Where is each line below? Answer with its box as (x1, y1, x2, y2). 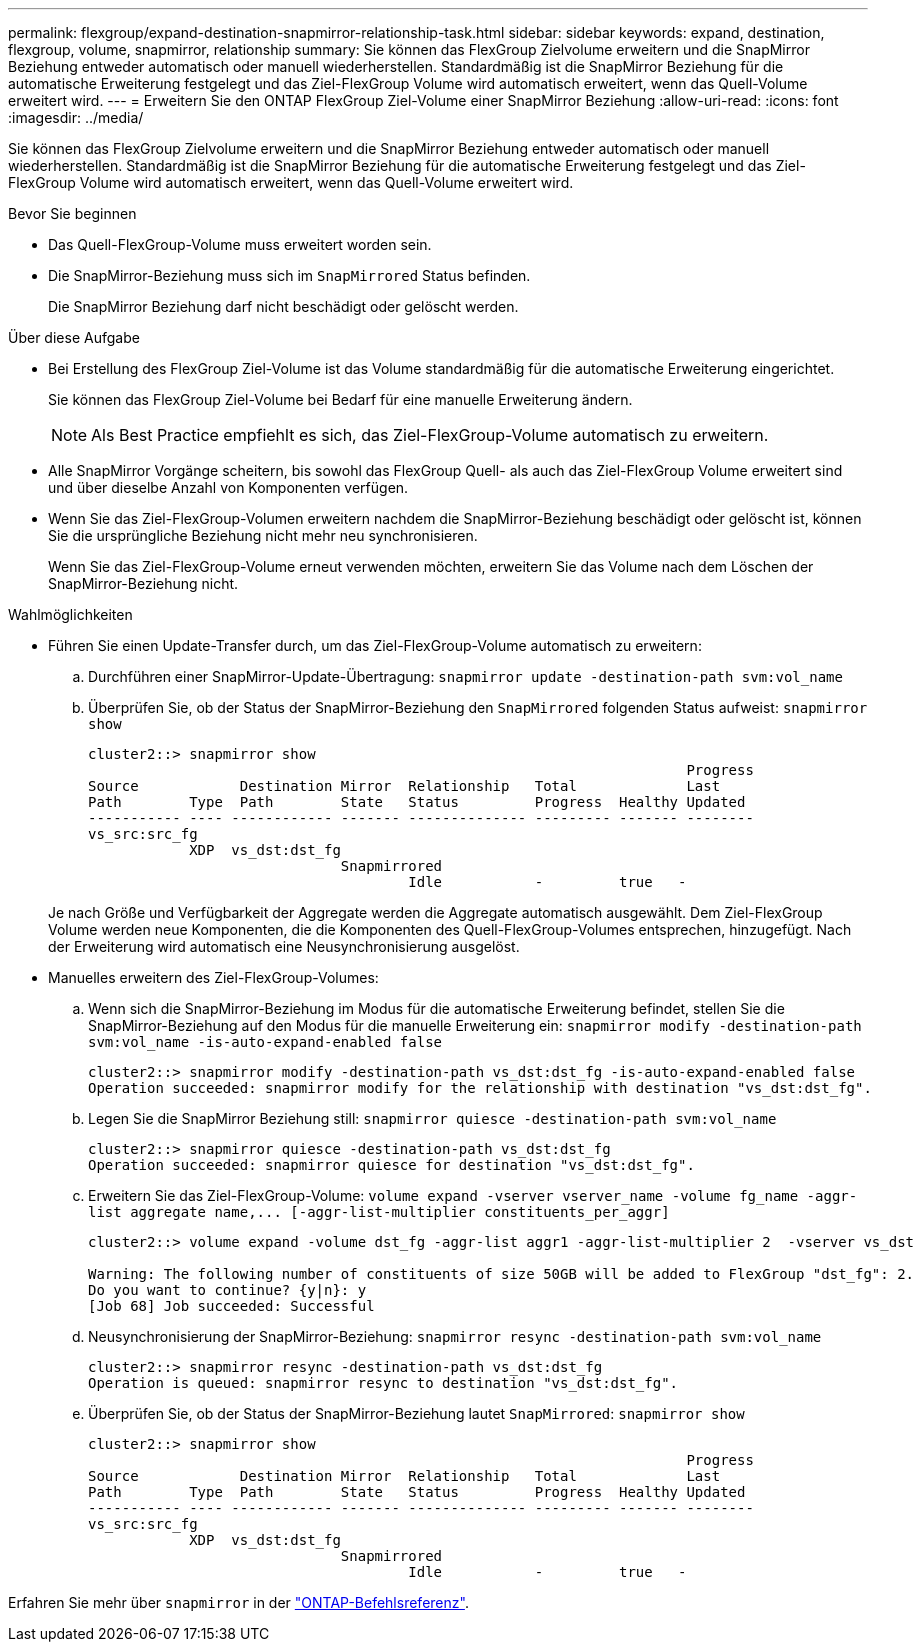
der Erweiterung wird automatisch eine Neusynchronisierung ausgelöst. (48, 938, 520, 955)
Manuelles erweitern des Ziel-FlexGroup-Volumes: (48, 969, 379, 986)
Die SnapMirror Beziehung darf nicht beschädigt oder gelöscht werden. (48, 298, 519, 315)
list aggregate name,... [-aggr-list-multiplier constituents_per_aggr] (88, 1204, 670, 1220)
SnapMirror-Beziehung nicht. (48, 575, 239, 592)
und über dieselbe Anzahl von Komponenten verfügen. (48, 479, 409, 496)
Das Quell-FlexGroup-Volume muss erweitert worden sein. (48, 236, 432, 253)
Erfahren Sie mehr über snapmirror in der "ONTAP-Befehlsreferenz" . (8, 1594, 469, 1611)
